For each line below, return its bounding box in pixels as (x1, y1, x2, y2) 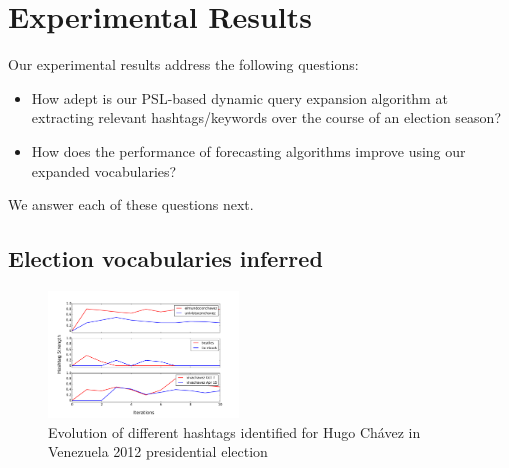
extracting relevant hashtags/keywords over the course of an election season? (31, 107, 502, 128)
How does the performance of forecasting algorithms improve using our (31, 140, 466, 161)
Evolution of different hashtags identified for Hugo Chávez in (48, 421, 421, 442)
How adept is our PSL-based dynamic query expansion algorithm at (31, 87, 448, 108)
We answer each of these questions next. (8, 194, 254, 215)
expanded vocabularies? (31, 160, 177, 181)
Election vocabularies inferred (8, 243, 323, 274)
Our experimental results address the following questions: (8, 54, 359, 75)
